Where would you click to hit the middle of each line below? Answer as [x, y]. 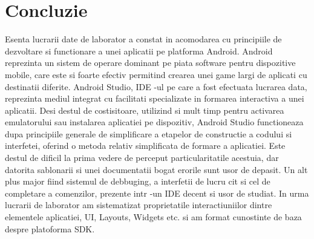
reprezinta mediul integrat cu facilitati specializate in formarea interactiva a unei [155, 98]
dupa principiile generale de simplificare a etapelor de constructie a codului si [149, 133]
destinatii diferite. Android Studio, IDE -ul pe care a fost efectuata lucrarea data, [156, 86]
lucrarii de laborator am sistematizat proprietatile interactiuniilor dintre [139, 205]
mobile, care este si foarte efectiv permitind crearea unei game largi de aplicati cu [156, 74]
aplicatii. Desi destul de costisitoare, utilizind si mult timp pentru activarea [145, 110]
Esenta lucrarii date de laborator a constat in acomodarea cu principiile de [143, 39]
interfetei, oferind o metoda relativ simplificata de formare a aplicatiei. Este [145, 146]
